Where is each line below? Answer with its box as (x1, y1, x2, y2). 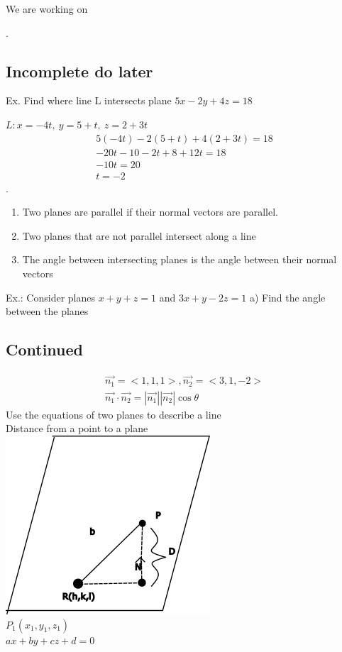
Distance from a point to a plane (6, 421, 148, 436)
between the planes (6, 304, 89, 319)
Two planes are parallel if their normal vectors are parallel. (22, 204, 278, 219)
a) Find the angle (249, 289, 326, 304)
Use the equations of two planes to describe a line (6, 407, 221, 421)
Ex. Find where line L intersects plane (6, 93, 172, 108)
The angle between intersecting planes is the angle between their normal (22, 252, 337, 267)
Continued (6, 338, 84, 360)
